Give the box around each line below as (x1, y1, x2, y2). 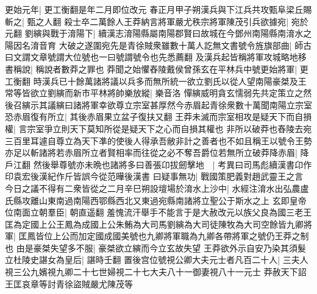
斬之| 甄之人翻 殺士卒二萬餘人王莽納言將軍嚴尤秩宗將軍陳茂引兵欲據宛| (5, 15, 289, 27)
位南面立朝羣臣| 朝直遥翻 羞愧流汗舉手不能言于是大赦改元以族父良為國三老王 (5, 206, 312, 219)
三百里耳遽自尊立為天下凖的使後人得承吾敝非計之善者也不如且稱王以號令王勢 (5, 134, 312, 147)
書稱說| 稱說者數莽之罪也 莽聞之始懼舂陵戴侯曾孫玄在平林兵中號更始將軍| (5, 62, 297, 75)
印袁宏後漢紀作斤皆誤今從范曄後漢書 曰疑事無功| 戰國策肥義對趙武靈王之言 (5, 170, 304, 183)
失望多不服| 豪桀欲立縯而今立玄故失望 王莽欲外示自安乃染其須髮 (50, 241, 306, 254)
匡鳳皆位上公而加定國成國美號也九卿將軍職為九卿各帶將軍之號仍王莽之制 (18, 229, 309, 242)
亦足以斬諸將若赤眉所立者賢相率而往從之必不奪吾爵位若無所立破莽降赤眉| (5, 146, 297, 159)
